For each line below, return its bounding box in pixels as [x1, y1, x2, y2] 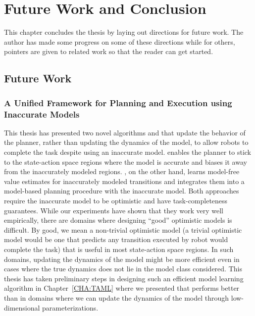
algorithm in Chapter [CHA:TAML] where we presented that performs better [4, 283, 240, 293]
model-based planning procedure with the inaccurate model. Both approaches [4, 186, 239, 196]
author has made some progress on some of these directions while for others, [4, 36, 235, 47]
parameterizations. [42, 302, 99, 313]
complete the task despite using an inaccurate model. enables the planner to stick [4, 147, 251, 157]
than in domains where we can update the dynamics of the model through [4, 292, 229, 303]
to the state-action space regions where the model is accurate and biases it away [4, 156, 247, 167]
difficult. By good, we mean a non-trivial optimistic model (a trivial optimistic [4, 224, 242, 235]
